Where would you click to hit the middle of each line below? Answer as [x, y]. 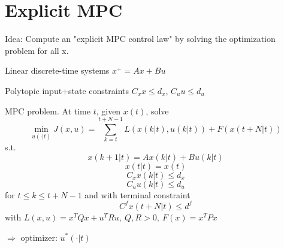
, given [108, 111]
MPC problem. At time [48, 111]
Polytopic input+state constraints [67, 90]
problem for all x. [37, 50]
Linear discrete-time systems [57, 70]
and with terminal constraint [138, 194]
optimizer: [39, 237]
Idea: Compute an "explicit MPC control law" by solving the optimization [140, 39]
